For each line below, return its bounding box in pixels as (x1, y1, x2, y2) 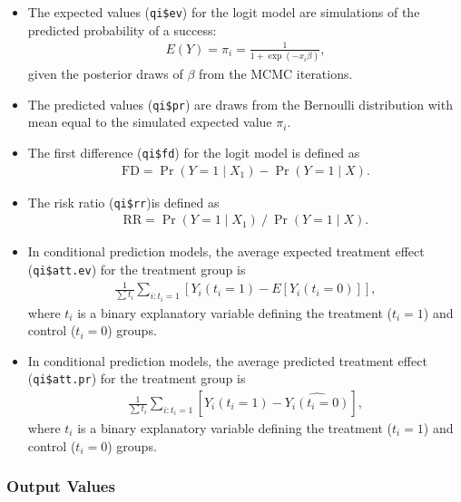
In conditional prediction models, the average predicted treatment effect (27, 351, 427, 370)
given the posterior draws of (27, 64, 183, 83)
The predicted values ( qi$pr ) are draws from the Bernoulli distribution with (27, 94, 453, 113)
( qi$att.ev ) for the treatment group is (27, 259, 246, 278)
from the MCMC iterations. (199, 64, 353, 83)
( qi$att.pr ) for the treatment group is (27, 369, 246, 388)
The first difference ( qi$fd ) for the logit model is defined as (27, 142, 360, 161)
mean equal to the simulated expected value (27, 112, 272, 131)
